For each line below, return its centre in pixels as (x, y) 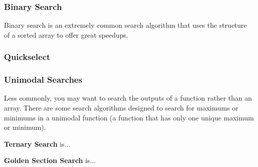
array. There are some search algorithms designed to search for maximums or (121, 108)
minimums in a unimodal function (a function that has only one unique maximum (129, 117)
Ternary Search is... (37, 143)
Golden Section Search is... (50, 160)
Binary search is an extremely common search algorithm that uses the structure (126, 25)
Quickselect (27, 57)
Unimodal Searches (43, 80)
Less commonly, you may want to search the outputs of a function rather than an (128, 98)
